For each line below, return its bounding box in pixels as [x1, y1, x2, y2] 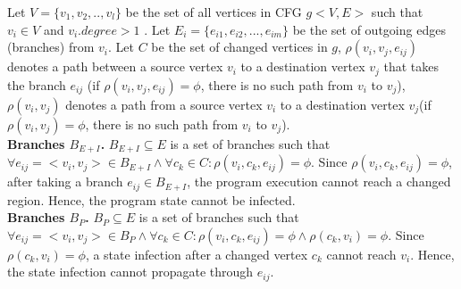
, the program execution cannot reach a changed [187, 172, 451, 191]
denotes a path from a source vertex [65, 95, 263, 113]
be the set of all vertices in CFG [125, 3, 302, 21]
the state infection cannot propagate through [7, 262, 254, 281]
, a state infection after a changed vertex [85, 244, 308, 263]
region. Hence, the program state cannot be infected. [7, 190, 296, 209]
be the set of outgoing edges [292, 20, 446, 38]
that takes [383, 57, 440, 76]
